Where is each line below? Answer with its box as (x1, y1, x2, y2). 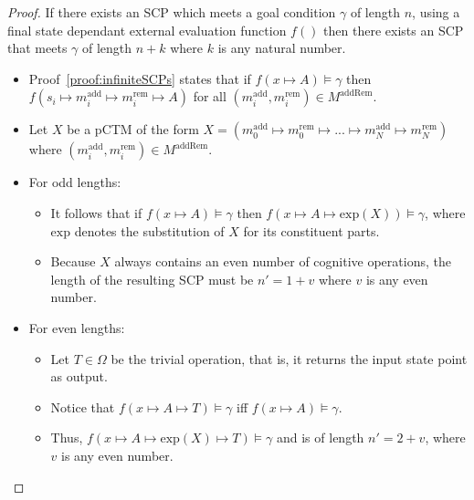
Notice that (50, 397, 115, 416)
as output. (50, 367, 108, 386)
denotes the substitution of (74, 221, 225, 240)
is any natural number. (217, 38, 346, 57)
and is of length (276, 428, 364, 447)
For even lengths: (28, 318, 125, 337)
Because (50, 252, 96, 271)
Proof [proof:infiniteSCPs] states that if (28, 68, 251, 88)
